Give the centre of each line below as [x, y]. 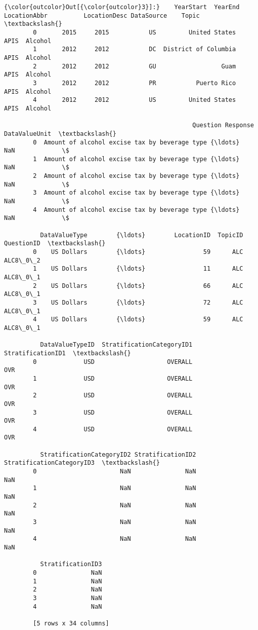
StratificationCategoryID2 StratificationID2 [118, 454]
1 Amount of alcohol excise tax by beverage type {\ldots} [136, 159]
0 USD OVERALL [113, 362]
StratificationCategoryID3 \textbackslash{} [82, 463]
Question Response [223, 125]
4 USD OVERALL [113, 429]
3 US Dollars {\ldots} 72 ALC [138, 302]
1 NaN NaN [115, 488]
